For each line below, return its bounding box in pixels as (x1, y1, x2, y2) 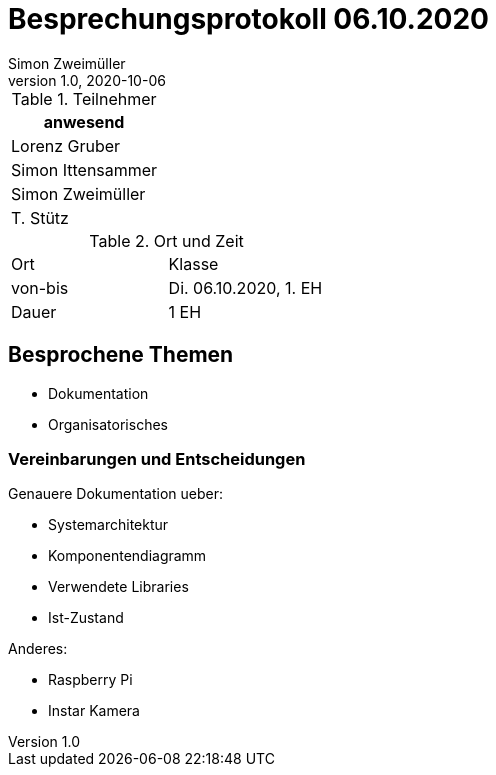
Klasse (168, 253, 219, 274)
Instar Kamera (48, 702, 140, 720)
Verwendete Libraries (48, 578, 189, 596)
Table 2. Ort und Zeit (89, 230, 244, 251)
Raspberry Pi (48, 671, 133, 689)
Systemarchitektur (48, 516, 169, 534)
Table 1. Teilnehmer (11, 88, 157, 109)
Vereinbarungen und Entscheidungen (8, 448, 306, 469)
